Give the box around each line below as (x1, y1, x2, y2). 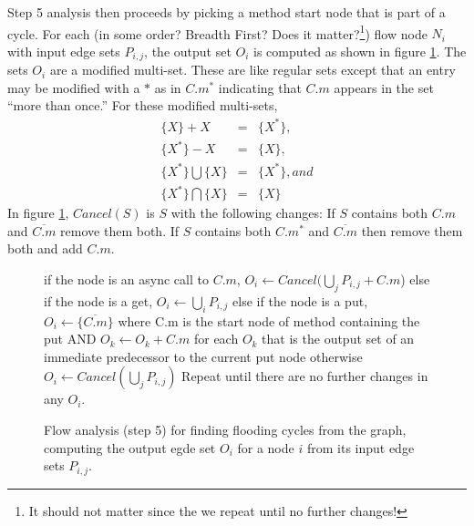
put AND (44, 329, 97, 348)
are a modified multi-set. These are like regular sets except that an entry (49, 60, 456, 79)
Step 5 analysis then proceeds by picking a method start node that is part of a (7, 3, 446, 21)
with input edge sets (7, 41, 120, 60)
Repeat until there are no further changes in (181, 366, 428, 386)
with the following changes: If (170, 203, 335, 222)
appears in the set (334, 77, 434, 97)
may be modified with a (7, 77, 140, 97)
